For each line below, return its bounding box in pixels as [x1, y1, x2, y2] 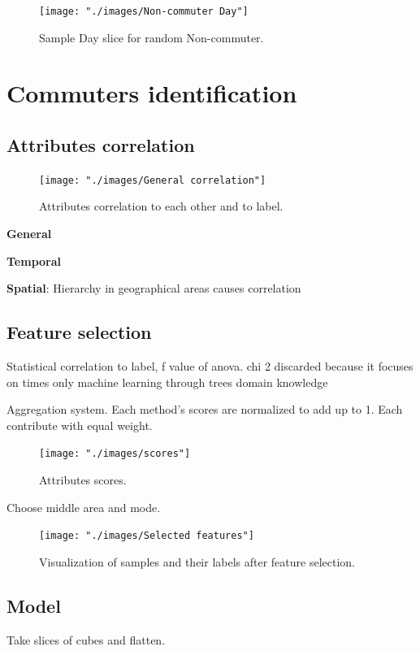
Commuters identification [6, 76, 297, 110]
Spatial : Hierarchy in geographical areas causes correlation [6, 280, 301, 297]
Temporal [6, 252, 62, 269]
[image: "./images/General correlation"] [39, 174, 266, 186]
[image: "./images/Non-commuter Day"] [39, 6, 249, 17]
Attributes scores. [39, 471, 127, 488]
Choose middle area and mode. [6, 498, 161, 515]
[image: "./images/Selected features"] [39, 530, 254, 542]
